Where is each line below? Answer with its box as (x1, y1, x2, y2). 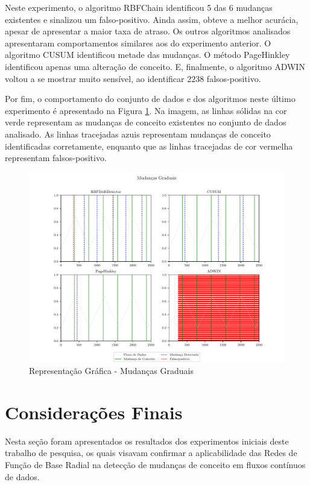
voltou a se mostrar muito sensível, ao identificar (5, 72, 185, 84)
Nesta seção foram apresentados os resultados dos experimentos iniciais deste (5, 434, 289, 447)
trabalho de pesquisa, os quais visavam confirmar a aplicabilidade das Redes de (5, 446, 297, 459)
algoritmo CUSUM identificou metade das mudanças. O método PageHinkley (5, 48, 290, 61)
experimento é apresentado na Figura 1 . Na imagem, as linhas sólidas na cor (5, 104, 287, 116)
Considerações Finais (5, 399, 183, 424)
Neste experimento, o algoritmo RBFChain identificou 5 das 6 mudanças (5, 1, 273, 13)
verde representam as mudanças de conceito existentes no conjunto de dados (5, 116, 286, 128)
